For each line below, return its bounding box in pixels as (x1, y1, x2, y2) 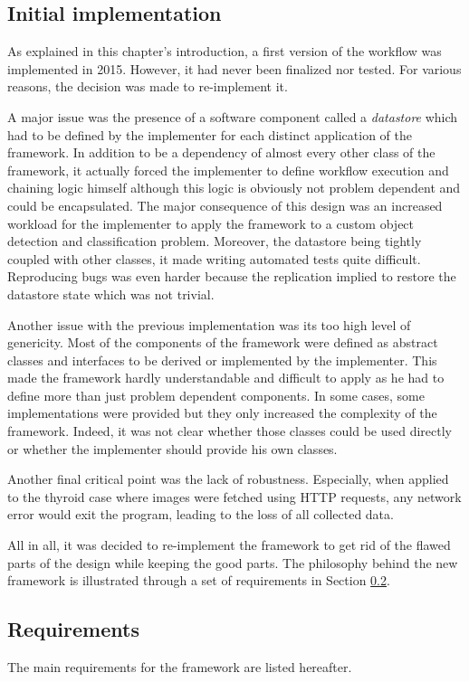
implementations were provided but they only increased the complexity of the (7, 403, 437, 422)
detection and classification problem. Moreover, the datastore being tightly (7, 232, 422, 251)
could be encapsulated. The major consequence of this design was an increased (7, 195, 443, 214)
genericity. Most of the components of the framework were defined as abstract (7, 333, 438, 352)
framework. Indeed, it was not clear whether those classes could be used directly (7, 422, 452, 440)
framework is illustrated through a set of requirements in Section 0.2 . (7, 571, 390, 590)
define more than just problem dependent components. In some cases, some (7, 385, 425, 404)
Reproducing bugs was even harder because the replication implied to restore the (7, 267, 456, 286)
